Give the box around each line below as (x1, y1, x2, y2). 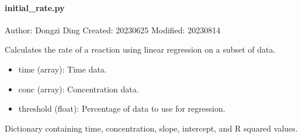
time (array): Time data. (18, 63, 107, 75)
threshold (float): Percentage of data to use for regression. (18, 102, 225, 115)
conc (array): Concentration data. (18, 82, 139, 95)
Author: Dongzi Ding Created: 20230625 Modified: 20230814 (5, 23, 221, 36)
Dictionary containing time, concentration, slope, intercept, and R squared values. (5, 122, 298, 134)
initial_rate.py (5, 1, 65, 13)
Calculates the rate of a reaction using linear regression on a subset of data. (5, 43, 276, 56)
